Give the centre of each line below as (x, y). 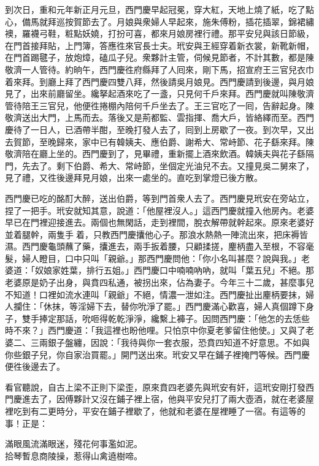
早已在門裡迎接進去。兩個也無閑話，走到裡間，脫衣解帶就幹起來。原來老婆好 (159, 222)
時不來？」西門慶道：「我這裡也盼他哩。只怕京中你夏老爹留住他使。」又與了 (155, 330)
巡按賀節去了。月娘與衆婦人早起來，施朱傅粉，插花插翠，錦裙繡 (185, 21)
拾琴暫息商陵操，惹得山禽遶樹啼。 (74, 455)
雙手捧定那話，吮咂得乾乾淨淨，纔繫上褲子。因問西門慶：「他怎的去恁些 (166, 318)
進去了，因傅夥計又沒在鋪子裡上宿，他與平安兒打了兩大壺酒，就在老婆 (163, 399)
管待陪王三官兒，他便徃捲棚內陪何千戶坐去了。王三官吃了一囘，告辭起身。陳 (159, 105)
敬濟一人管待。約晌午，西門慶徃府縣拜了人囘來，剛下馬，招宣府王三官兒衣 (155, 69)
